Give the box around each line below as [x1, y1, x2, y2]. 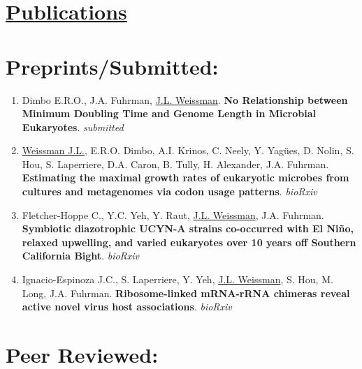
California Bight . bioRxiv [22, 248, 140, 263]
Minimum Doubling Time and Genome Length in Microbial [22, 106, 317, 121]
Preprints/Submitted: [6, 52, 219, 80]
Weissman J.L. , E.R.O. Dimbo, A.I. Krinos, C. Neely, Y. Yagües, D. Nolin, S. [22, 143, 354, 158]
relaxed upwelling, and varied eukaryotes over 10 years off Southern [22, 234, 356, 249]
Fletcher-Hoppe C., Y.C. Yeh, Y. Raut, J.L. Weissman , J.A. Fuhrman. [22, 207, 324, 222]
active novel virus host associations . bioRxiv [22, 299, 232, 314]
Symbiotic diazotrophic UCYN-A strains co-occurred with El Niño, [22, 221, 354, 236]
